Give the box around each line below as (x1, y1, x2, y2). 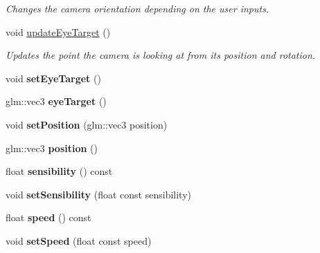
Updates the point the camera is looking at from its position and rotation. (6, 48, 316, 62)
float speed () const (6, 210, 91, 225)
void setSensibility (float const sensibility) (6, 187, 191, 201)
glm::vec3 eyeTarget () (6, 94, 107, 109)
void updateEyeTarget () (6, 24, 111, 39)
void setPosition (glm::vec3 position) (6, 117, 168, 131)
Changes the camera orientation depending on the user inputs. (6, 1, 269, 15)
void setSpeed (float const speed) (6, 233, 152, 247)
